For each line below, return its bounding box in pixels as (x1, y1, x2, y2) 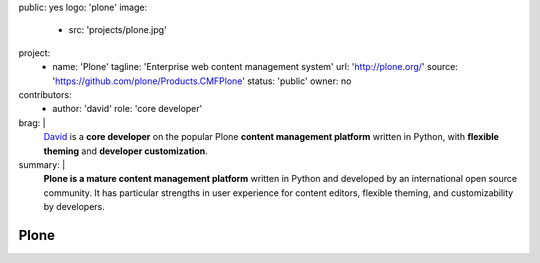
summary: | (18, 158, 66, 170)
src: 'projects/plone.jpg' (68, 24, 167, 36)
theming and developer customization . (43, 145, 209, 157)
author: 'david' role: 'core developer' (52, 103, 203, 115)
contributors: (18, 88, 72, 100)
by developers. (43, 201, 105, 213)
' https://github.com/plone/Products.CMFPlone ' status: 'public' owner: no (52, 75, 352, 87)
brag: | (18, 116, 46, 129)
